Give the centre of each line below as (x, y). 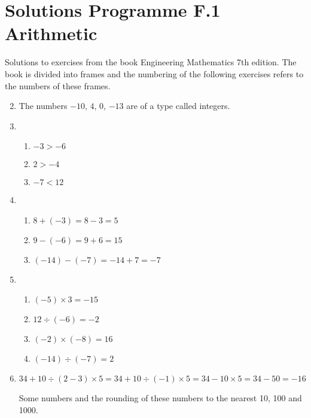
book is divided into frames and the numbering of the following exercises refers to (154, 73)
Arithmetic (51, 33)
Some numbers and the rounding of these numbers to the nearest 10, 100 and (160, 398)
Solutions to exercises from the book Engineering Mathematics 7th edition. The (151, 62)
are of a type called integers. (178, 106)
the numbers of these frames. (58, 85)
